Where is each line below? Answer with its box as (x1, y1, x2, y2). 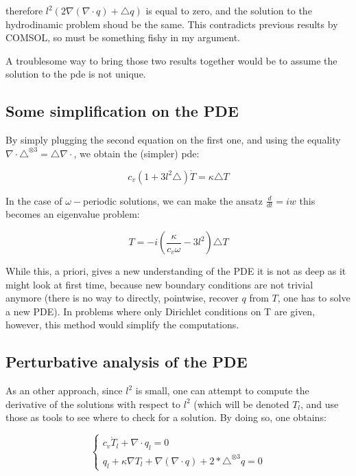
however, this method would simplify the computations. (5, 317, 239, 332)
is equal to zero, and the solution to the (145, 3, 312, 17)
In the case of (5, 193, 62, 207)
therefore (5, 3, 43, 17)
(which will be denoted (193, 396, 289, 411)
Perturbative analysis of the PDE (5, 351, 248, 372)
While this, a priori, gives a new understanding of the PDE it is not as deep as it (5, 264, 346, 277)
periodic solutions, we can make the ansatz (83, 193, 263, 207)
